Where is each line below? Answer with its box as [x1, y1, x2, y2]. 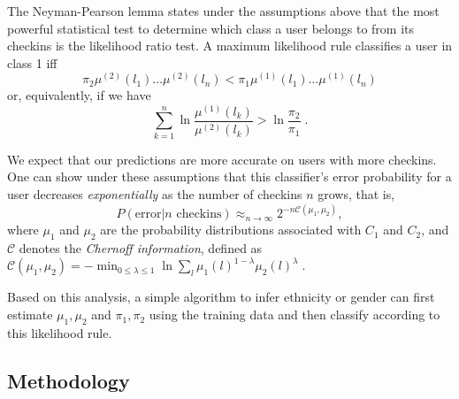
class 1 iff [7, 53, 57, 72]
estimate [7, 305, 53, 324]
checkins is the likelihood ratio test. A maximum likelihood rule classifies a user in [7, 36, 453, 55]
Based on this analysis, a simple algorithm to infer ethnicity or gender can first [7, 288, 435, 306]
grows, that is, [317, 184, 395, 203]
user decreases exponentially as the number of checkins [7, 184, 302, 203]
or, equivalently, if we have [7, 86, 151, 104]
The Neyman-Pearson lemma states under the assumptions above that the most [7, 2, 440, 19]
